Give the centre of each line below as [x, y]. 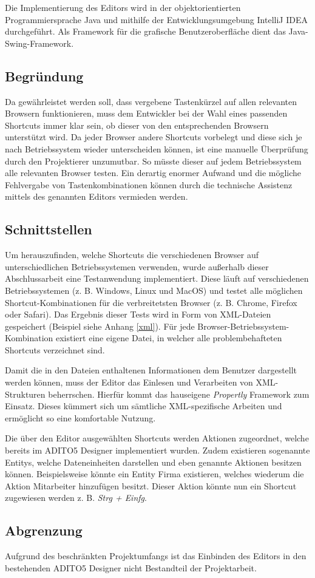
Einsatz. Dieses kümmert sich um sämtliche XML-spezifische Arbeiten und [144, 406]
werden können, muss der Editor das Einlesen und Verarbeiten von [129, 382]
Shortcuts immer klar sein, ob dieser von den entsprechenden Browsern [137, 125]
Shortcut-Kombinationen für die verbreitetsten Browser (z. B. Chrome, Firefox [151, 302]
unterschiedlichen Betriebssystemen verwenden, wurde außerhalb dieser [137, 266]
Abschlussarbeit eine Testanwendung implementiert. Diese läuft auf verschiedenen [157, 278]
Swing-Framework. [39, 43]
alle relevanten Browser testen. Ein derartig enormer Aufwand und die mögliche [153, 173]
